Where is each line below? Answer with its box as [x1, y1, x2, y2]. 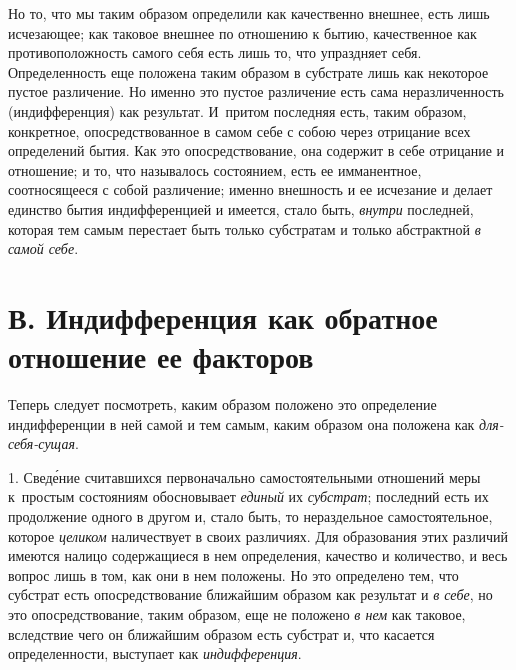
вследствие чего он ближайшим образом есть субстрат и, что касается [8, 623, 435, 644]
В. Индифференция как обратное [8, 296, 438, 337]
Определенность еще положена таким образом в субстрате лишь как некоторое [8, 61, 489, 82]
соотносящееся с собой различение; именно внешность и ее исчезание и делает [8, 179, 493, 200]
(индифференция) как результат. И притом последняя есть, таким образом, [8, 100, 467, 121]
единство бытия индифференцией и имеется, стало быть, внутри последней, [8, 198, 474, 219]
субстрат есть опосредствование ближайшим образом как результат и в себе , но [8, 584, 493, 605]
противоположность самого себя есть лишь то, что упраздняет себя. [8, 42, 422, 63]
